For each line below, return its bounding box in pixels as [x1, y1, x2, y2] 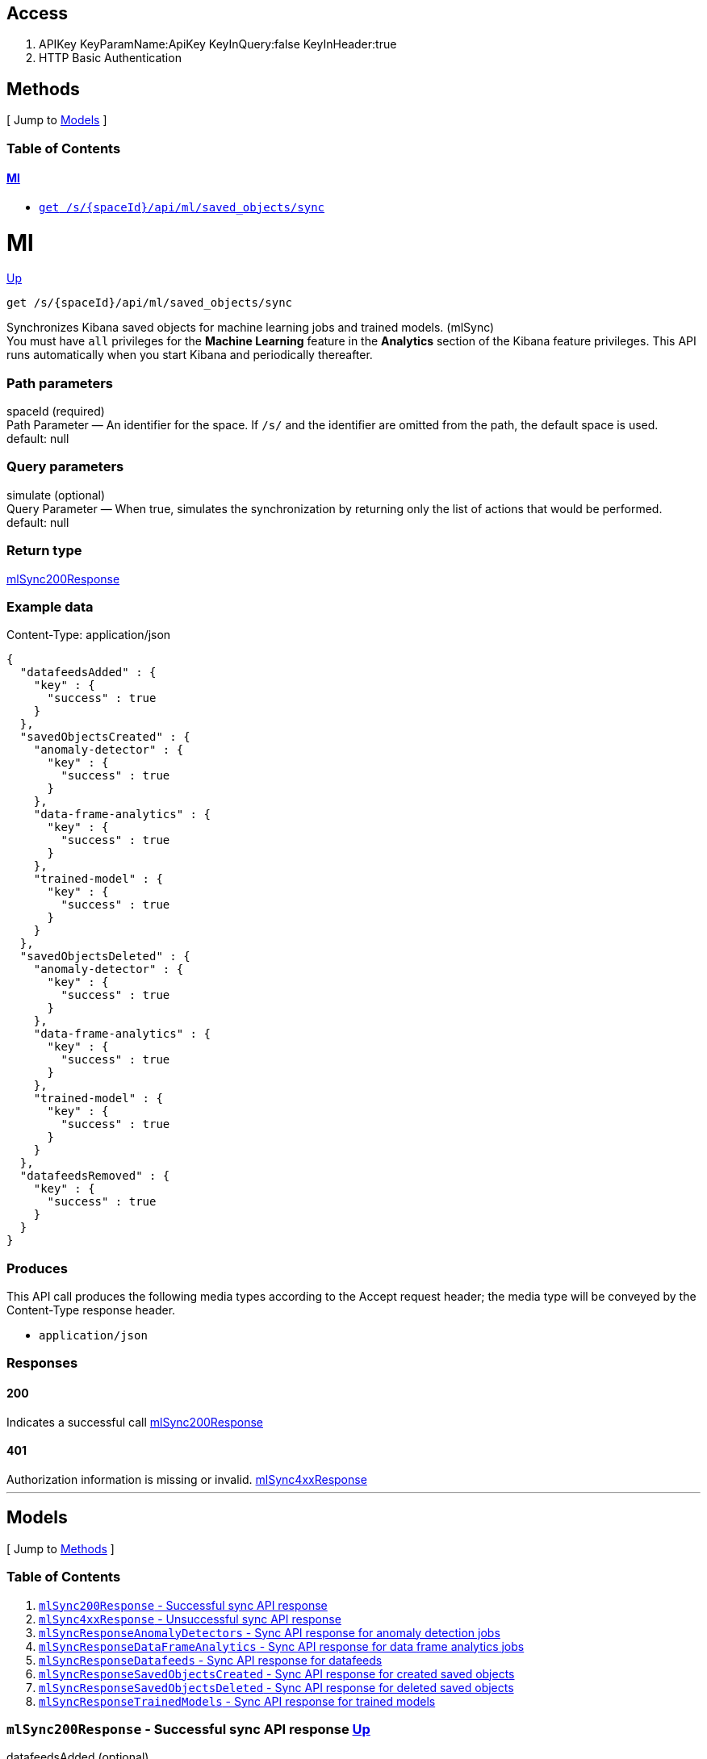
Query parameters [6, 458, 124, 475]
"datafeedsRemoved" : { [19, 1169, 170, 1183]
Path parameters [6, 374, 113, 391]
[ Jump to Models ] [6, 113, 107, 127]
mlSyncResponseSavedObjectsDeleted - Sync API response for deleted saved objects [39, 1680, 514, 1694]
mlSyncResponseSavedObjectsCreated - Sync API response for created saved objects [39, 1666, 515, 1681]
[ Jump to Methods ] [6, 1541, 115, 1556]
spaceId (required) [6, 404, 105, 419]
